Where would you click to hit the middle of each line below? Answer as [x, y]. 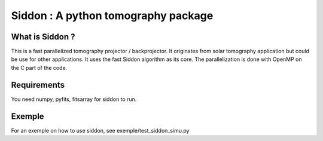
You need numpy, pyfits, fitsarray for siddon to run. [74, 99]
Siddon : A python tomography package [112, 16]
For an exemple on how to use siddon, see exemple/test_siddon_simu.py [100, 130]
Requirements [38, 85]
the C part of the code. [39, 68]
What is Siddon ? [43, 37]
